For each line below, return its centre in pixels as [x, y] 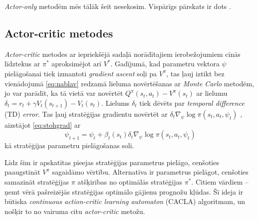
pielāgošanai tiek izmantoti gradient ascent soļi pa [81, 73]
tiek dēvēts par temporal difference [192, 103]
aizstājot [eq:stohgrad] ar [43, 124]
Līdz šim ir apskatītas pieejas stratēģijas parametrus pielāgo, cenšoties [112, 162]
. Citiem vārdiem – [220, 181]
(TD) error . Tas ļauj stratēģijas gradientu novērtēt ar [86, 113]
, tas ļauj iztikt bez [195, 73]
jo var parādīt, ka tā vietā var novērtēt [64, 93]
